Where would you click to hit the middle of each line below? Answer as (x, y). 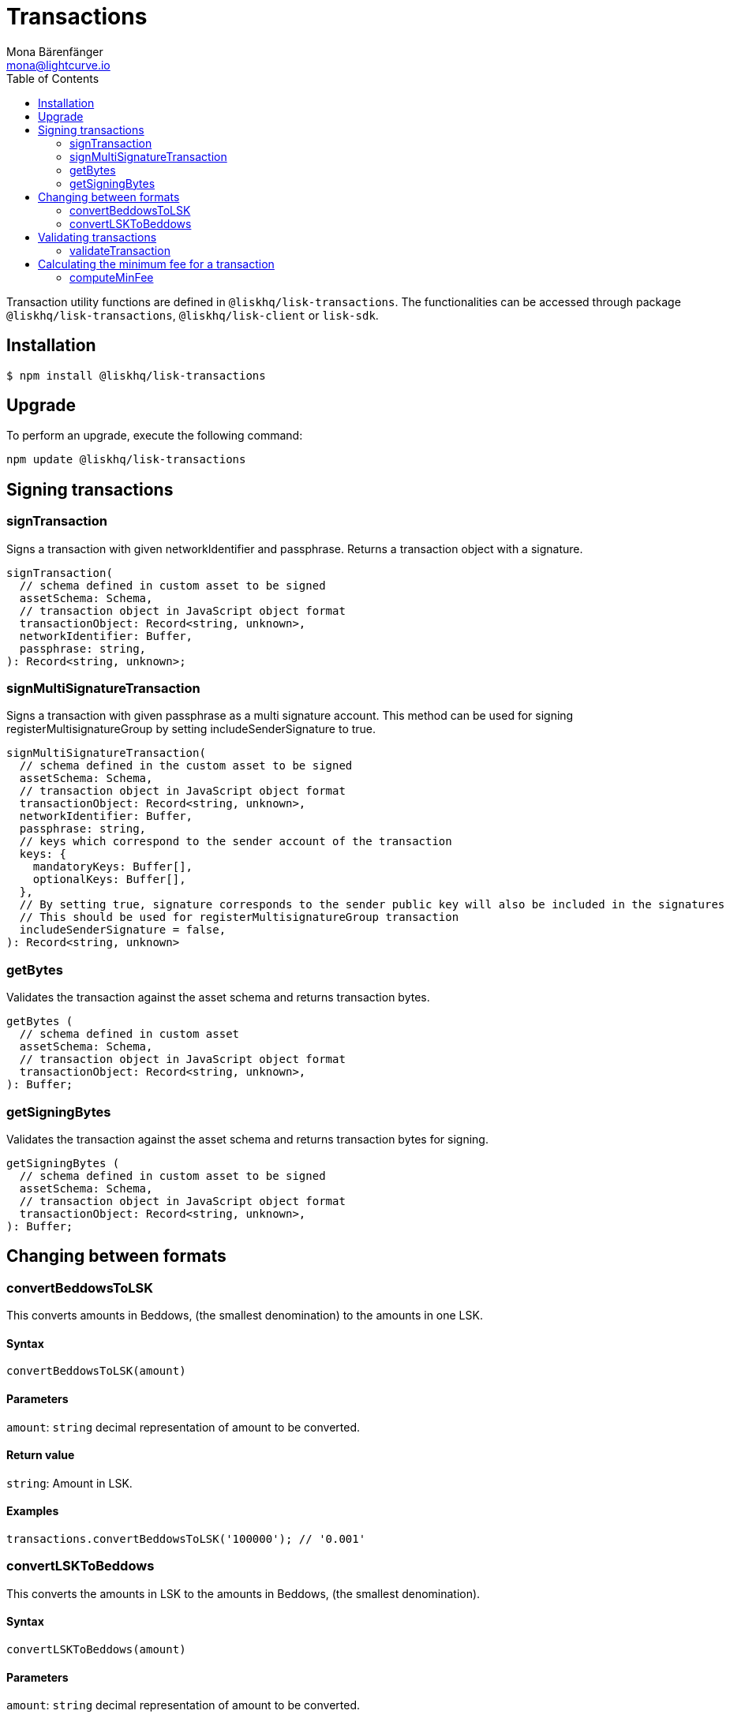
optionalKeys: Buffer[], (109, 880)
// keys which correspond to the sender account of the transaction (236, 842)
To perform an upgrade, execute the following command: (155, 436)
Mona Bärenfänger (55, 51)
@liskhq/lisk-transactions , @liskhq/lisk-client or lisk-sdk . (193, 315)
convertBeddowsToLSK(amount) (96, 1371)
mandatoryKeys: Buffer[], (113, 867)
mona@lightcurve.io (58, 65)
